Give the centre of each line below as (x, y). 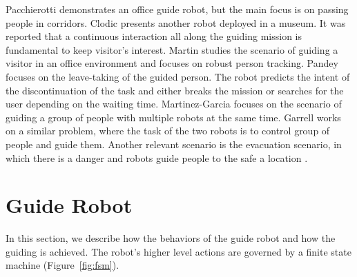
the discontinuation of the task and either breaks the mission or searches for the (175, 90)
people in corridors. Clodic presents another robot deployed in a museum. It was (176, 22)
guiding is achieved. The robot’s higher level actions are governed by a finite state (178, 251)
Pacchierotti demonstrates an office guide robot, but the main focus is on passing (177, 9)
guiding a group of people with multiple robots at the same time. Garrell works (173, 117)
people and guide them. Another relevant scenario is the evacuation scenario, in (174, 144)
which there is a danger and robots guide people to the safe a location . (157, 157)
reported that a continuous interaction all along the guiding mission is (154, 36)
